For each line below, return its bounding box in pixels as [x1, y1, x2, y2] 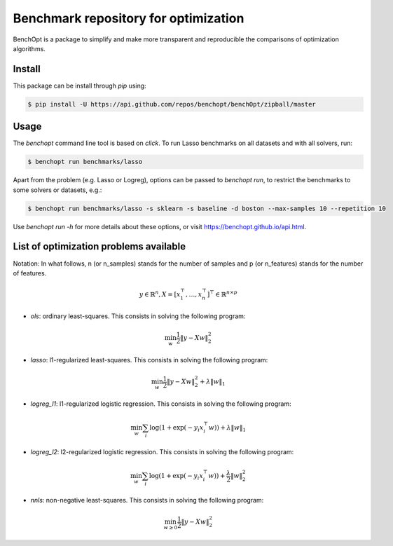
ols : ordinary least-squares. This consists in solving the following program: [30, 312, 246, 320]
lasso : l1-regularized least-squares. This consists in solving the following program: [30, 355, 268, 364]
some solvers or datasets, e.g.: [13, 186, 102, 194]
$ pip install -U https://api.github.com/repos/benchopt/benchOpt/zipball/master [27, 100, 317, 108]
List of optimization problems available [13, 240, 186, 252]
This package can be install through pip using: [13, 81, 146, 90]
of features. [13, 268, 47, 277]
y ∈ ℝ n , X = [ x [139, 289, 181, 298]
